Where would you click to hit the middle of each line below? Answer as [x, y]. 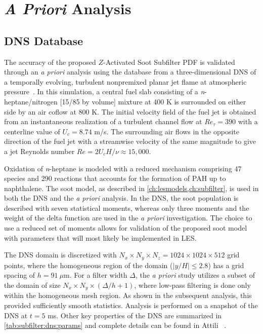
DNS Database [44, 40]
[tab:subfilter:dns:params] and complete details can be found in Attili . [115, 325]
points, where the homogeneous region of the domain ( [89, 265]
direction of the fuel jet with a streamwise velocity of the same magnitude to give [130, 141]
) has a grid [226, 265]
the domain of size [32, 285]
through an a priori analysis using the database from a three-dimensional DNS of [130, 72]
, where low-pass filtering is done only [192, 285]
